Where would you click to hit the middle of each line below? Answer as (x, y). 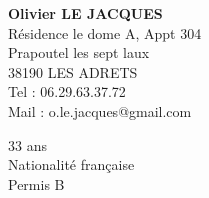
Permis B (36, 183)
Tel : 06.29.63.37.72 (67, 91)
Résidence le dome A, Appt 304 (105, 32)
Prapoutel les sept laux (79, 52)
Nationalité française (71, 164)
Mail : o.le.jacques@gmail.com (100, 110)
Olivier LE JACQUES (85, 13)
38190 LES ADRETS (73, 71)
